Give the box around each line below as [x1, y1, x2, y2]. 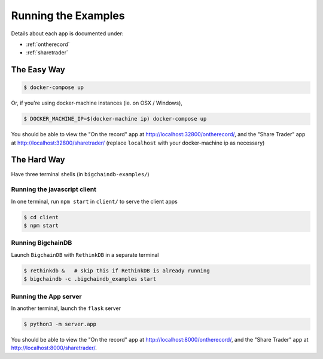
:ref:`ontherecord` [26, 41, 70, 48]
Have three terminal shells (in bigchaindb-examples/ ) [11, 170, 150, 177]
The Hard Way [11, 155, 65, 165]
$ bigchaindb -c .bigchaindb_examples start [23, 275, 157, 283]
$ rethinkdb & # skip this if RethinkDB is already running [23, 267, 210, 274]
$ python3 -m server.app [23, 320, 97, 327]
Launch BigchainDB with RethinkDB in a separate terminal [11, 251, 159, 258]
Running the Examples [11, 9, 125, 22]
